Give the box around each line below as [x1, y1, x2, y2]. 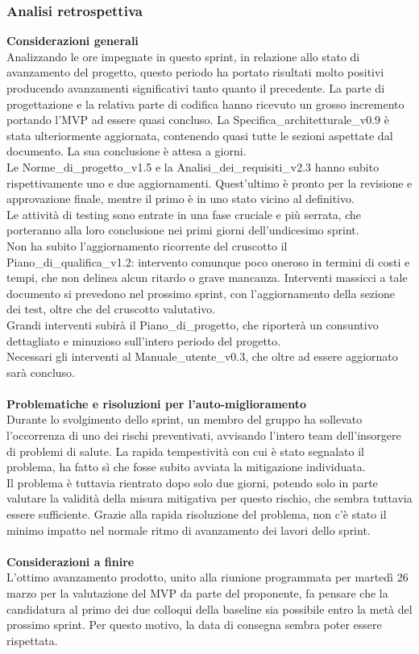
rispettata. [6, 631, 58, 648]
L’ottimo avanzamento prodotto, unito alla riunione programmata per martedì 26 [6, 569, 409, 586]
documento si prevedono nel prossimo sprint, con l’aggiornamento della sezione [6, 284, 395, 301]
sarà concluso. [6, 363, 75, 380]
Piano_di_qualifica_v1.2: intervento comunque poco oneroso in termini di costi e [6, 253, 410, 270]
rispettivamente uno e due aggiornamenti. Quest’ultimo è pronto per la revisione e [6, 174, 413, 191]
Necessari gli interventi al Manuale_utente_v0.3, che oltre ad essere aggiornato [6, 348, 398, 365]
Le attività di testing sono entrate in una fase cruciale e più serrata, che [6, 205, 362, 222]
